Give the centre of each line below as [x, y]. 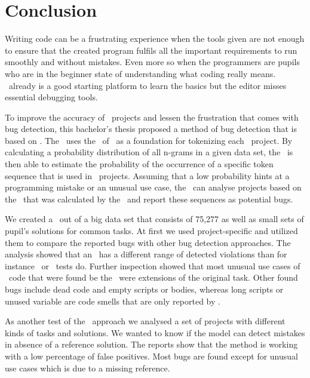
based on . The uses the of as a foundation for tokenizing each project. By [149, 140]
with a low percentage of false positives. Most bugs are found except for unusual [151, 356]
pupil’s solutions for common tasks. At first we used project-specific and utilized [151, 231]
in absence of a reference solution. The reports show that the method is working [151, 344]
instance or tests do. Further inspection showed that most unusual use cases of [153, 265]
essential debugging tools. [51, 97]
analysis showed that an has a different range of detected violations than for [146, 254]
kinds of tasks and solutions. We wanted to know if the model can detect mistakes [155, 332]
